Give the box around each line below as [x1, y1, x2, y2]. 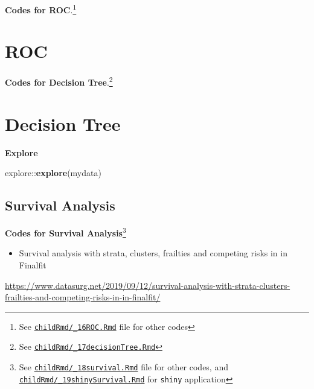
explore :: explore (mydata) [5, 166, 101, 179]
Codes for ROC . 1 [5, 2, 77, 16]
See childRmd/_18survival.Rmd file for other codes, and [19, 361, 228, 373]
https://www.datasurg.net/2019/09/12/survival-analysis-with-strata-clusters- [5, 279, 290, 291]
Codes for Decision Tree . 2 [5, 74, 113, 89]
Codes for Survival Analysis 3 [5, 225, 126, 239]
